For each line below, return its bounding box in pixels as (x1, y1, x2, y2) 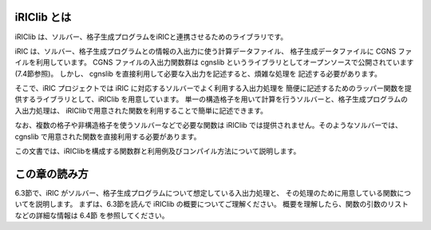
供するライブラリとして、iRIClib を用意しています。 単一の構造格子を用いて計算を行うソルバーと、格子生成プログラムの (14, 94, 409, 104)
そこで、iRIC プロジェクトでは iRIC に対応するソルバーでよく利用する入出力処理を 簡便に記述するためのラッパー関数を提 (14, 84, 413, 93)
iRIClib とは (14, 10, 72, 24)
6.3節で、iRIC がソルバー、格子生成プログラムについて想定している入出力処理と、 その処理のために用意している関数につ (14, 188, 411, 197)
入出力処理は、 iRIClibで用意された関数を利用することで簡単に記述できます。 (14, 105, 267, 115)
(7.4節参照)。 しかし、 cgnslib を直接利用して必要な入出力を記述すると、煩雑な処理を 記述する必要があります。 (14, 69, 382, 78)
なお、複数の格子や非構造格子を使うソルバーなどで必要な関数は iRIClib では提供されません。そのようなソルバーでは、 (14, 121, 403, 130)
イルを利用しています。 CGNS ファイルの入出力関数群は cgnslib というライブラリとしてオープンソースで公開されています (14, 57, 414, 67)
